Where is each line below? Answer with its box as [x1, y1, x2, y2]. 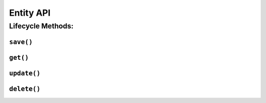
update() [9, 69, 41, 77]
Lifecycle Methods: [9, 22, 74, 30]
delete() [9, 85, 41, 93]
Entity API [9, 7, 51, 18]
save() [9, 38, 33, 46]
